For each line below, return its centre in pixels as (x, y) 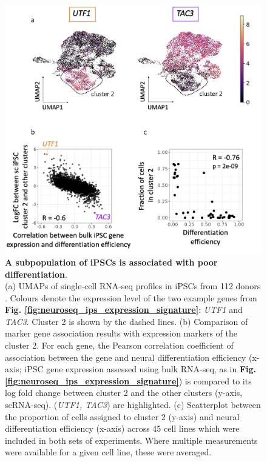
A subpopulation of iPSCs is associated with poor (111, 262)
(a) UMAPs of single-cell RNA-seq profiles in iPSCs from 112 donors (133, 286)
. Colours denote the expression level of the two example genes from (131, 297)
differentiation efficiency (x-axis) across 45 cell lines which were (122, 428)
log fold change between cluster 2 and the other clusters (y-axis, (124, 393)
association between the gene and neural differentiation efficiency (126, 357)
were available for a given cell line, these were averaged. (108, 452)
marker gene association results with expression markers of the (121, 333)
